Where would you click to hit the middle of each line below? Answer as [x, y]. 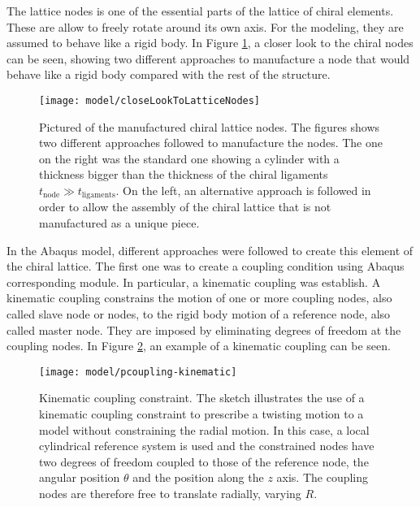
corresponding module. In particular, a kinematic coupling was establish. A [194, 282]
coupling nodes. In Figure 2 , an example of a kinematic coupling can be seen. [199, 346]
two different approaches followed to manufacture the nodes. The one [211, 143]
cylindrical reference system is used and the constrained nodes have [207, 446]
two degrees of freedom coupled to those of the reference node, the [204, 461]
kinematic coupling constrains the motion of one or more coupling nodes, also [199, 298]
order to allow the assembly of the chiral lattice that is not [185, 207]
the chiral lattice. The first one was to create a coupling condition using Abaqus [206, 266]
